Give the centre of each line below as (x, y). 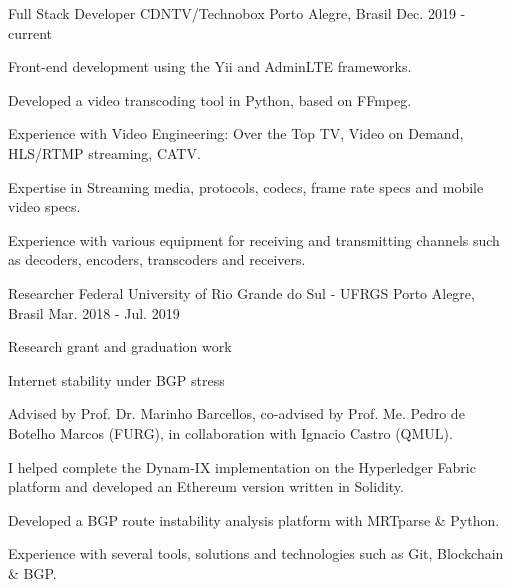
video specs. (44, 206)
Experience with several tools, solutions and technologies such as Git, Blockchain (256, 553)
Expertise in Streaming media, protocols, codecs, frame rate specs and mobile (246, 186)
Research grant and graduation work (120, 346)
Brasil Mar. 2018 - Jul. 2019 (94, 312)
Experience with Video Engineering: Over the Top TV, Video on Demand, (236, 133)
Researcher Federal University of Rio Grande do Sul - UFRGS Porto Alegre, (241, 292)
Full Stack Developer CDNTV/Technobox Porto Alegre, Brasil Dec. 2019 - (237, 13)
